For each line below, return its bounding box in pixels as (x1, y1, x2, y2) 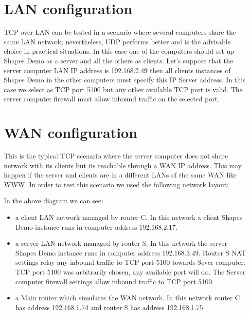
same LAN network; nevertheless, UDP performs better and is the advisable (4, 36, 231, 46)
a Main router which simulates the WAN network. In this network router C (15, 293, 240, 303)
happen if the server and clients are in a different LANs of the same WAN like (4, 170, 237, 180)
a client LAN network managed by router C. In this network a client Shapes (15, 212, 243, 222)
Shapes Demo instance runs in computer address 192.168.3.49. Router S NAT (15, 247, 247, 257)
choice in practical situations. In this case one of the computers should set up (4, 46, 234, 56)
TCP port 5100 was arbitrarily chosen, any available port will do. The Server (15, 266, 246, 276)
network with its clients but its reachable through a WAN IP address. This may (4, 160, 242, 170)
